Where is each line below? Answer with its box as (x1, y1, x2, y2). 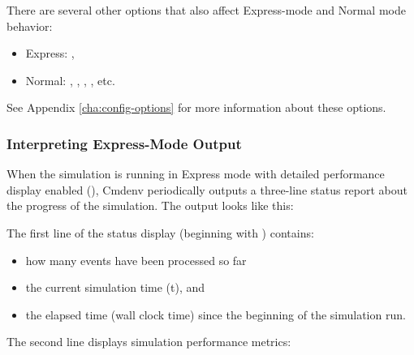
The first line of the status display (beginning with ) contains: (6, 224, 314, 241)
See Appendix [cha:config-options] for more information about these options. (6, 99, 386, 116)
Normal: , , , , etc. (25, 71, 115, 88)
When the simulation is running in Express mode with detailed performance (6, 165, 385, 182)
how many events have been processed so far (25, 251, 247, 268)
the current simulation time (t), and (25, 279, 205, 296)
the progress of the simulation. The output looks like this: (6, 197, 294, 214)
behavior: (6, 17, 53, 34)
